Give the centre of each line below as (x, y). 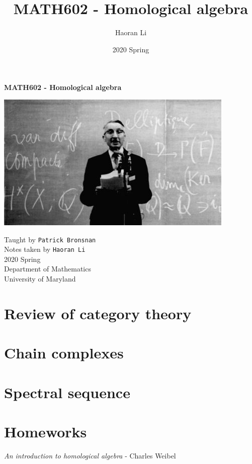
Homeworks (46, 431)
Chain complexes (64, 353)
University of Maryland (40, 279)
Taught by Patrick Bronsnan (50, 239)
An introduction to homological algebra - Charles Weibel (90, 455)
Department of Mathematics (48, 269)
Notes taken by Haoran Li (45, 249)
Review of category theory (98, 313)
